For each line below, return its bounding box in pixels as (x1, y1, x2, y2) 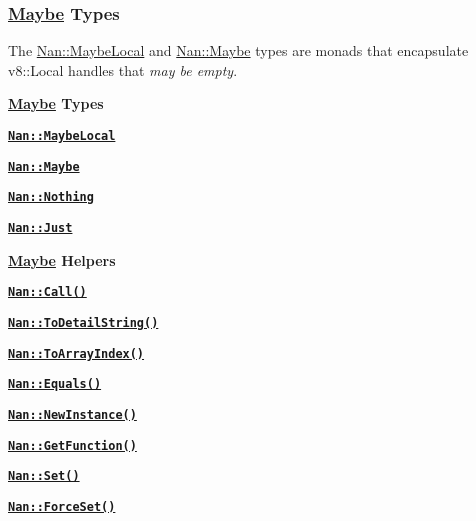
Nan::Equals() (8, 377, 102, 392)
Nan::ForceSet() (8, 499, 116, 514)
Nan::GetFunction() (8, 438, 137, 453)
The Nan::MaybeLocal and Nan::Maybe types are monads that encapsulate (8, 40, 469, 61)
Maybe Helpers (8, 249, 116, 270)
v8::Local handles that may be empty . (8, 59, 238, 80)
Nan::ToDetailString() (8, 315, 159, 330)
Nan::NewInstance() (8, 407, 137, 422)
